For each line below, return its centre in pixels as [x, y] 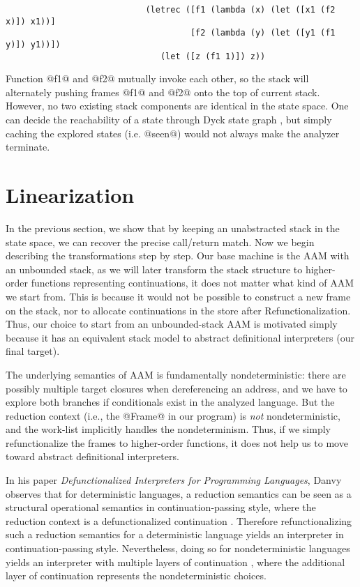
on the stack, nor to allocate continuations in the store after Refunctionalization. [178, 310]
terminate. [28, 147]
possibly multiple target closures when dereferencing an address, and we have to [177, 388]
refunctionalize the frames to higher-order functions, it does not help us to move [177, 442]
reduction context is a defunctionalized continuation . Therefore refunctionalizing [179, 520]
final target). [33, 351]
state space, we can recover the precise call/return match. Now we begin [160, 242]
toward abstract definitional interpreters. [92, 456]
